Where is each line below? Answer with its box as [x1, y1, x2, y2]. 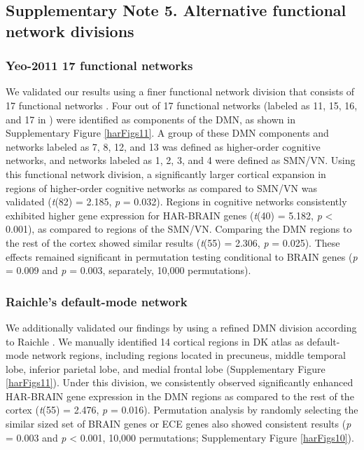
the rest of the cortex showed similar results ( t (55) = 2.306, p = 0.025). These [6, 235, 340, 250]
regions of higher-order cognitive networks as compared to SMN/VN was [6, 180, 318, 195]
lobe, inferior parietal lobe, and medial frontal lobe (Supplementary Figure [6, 361, 325, 376]
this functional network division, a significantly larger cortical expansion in [6, 166, 326, 181]
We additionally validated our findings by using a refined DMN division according [6, 320, 357, 334]
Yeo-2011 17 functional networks [6, 57, 193, 74]
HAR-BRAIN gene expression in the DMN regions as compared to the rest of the [6, 388, 354, 403]
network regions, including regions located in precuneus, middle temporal [31, 348, 346, 362]
